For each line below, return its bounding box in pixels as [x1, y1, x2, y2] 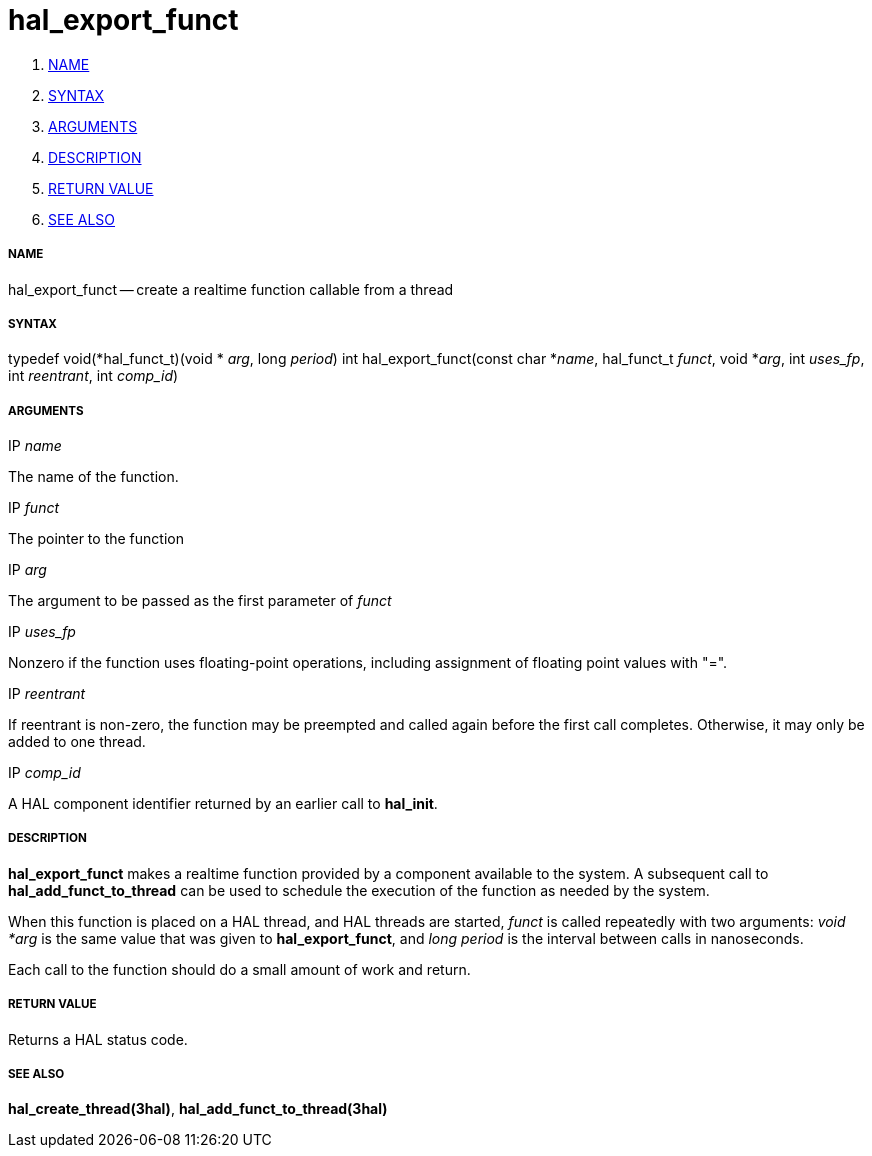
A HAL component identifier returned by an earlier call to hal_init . [8, 795, 438, 813]
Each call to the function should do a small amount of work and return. [8, 960, 471, 978]
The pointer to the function [8, 530, 184, 548]
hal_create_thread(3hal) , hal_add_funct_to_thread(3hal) [8, 1100, 388, 1118]
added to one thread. [8, 733, 146, 751]
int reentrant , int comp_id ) [8, 367, 179, 385]
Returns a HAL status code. [8, 1030, 188, 1048]
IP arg [8, 561, 47, 579]
